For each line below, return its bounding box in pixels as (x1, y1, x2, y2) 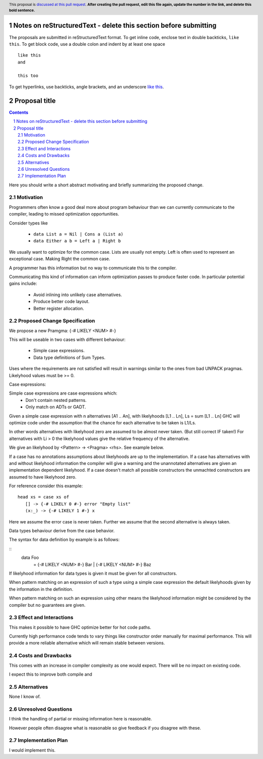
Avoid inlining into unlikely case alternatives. (33, 292, 122, 298)
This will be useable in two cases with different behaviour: (9, 337, 126, 342)
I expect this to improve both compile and (9, 671, 93, 677)
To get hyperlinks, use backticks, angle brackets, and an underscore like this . (9, 83, 164, 90)
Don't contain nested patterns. (25, 397, 87, 403)
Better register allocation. (33, 305, 84, 311)
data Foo (21, 555, 39, 560)
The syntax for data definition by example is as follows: (9, 537, 120, 542)
